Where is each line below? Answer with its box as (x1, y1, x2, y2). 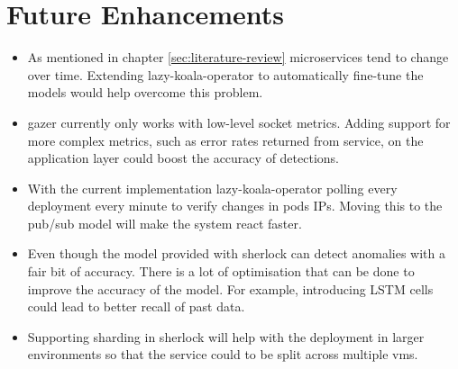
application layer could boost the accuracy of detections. (27, 148, 339, 167)
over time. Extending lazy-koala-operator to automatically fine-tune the (27, 65, 424, 84)
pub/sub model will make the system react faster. (27, 213, 302, 232)
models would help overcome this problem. (27, 83, 263, 102)
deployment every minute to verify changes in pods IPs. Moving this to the (27, 196, 443, 215)
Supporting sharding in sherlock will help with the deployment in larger (27, 327, 425, 346)
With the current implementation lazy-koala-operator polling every (27, 178, 398, 197)
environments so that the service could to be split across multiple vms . (27, 345, 418, 364)
